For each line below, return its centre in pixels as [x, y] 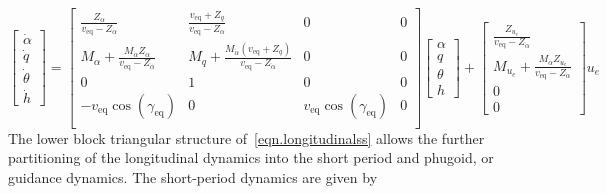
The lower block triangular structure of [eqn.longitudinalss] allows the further [246, 137]
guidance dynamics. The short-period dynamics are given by [193, 176]
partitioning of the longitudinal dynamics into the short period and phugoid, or [251, 157]
